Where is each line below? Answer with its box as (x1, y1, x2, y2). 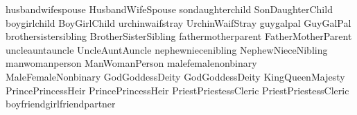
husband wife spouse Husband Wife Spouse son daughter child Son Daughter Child (6, 2, 333, 16)
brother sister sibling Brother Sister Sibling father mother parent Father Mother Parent (6, 29, 352, 43)
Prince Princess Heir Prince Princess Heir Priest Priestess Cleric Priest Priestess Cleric (6, 83, 349, 97)
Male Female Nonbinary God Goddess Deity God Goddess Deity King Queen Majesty (6, 69, 345, 83)
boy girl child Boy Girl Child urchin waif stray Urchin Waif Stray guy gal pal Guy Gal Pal (6, 15, 351, 30)
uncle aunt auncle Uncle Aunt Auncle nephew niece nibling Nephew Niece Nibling (6, 42, 328, 56)
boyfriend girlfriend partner (6, 96, 116, 111)
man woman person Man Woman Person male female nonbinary (6, 56, 257, 70)
